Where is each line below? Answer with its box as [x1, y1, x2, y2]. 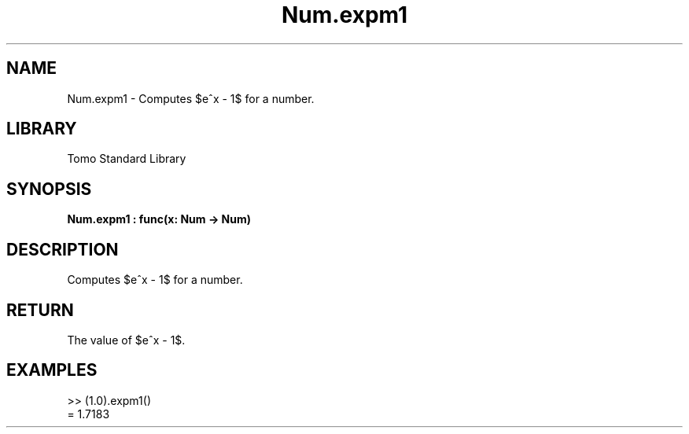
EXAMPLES [6, 360, 98, 381]
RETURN [6, 300, 74, 320]
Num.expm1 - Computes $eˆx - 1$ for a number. [67, 91, 315, 105]
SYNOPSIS [6, 178, 92, 199]
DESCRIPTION [6, 239, 119, 259]
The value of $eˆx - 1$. [67, 333, 186, 347]
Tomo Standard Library [67, 152, 186, 166]
